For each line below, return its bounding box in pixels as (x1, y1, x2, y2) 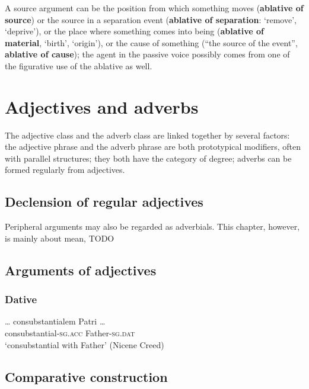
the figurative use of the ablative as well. (5, 59, 152, 72)
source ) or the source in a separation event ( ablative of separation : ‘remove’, (5, 13, 297, 25)
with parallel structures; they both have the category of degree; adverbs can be (5, 152, 292, 164)
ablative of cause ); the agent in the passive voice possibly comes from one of (5, 48, 290, 60)
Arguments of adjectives (5, 261, 157, 279)
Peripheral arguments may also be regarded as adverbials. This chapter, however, (5, 220, 300, 233)
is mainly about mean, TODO (5, 232, 114, 244)
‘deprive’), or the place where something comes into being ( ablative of (5, 25, 265, 37)
